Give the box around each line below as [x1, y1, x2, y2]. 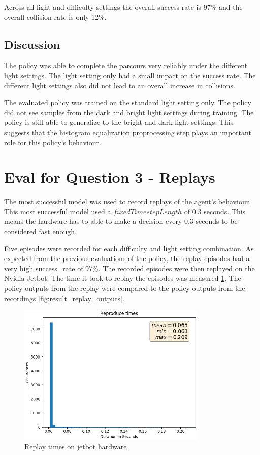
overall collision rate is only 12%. [4, 11, 107, 22]
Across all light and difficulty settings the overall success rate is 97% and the [4, 2, 243, 12]
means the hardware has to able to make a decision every [4, 216, 182, 226]
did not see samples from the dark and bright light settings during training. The [4, 107, 254, 117]
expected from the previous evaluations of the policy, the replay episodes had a [4, 253, 250, 264]
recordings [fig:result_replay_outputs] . [4, 292, 124, 303]
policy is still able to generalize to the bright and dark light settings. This [4, 117, 234, 127]
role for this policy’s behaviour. [4, 137, 101, 147]
